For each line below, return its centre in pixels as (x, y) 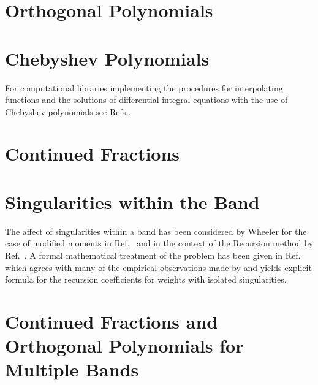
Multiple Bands (72, 369)
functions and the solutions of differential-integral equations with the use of (146, 100)
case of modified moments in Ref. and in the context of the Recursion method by (159, 243)
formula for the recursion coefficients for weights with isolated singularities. (146, 279)
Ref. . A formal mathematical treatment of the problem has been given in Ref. (153, 255)
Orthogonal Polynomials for (124, 345)
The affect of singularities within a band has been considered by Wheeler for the (156, 231)
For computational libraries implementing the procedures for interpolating (144, 87)
